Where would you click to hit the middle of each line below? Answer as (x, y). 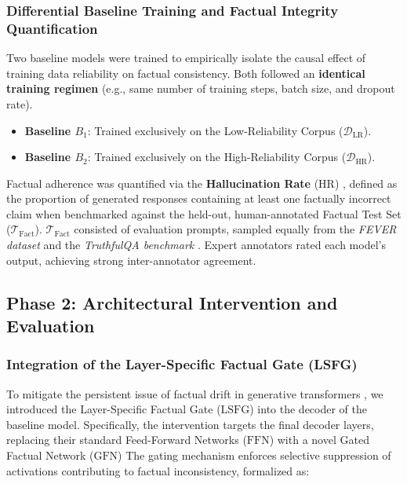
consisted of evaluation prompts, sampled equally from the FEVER (235, 229)
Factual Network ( (50, 455)
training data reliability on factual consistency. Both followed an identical (186, 73)
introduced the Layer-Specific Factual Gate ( (114, 409)
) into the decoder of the (309, 409)
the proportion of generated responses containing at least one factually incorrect (199, 198)
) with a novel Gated (319, 440)
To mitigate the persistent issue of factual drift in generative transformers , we (195, 393)
